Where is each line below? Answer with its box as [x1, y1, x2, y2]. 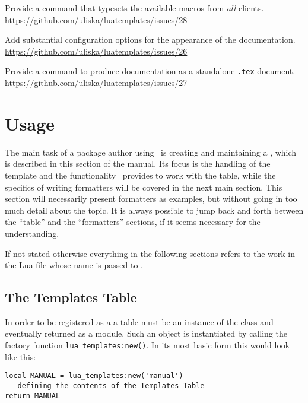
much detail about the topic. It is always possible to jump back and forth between [5, 204, 304, 216]
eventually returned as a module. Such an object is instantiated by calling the [5, 327, 287, 339]
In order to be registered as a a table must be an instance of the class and [5, 315, 274, 328]
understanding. [5, 227, 59, 239]
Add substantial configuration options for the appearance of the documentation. [5, 33, 296, 46]
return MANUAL [5, 391, 61, 400]
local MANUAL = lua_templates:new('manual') [5, 372, 183, 380]
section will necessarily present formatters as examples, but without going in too [5, 192, 297, 205]
